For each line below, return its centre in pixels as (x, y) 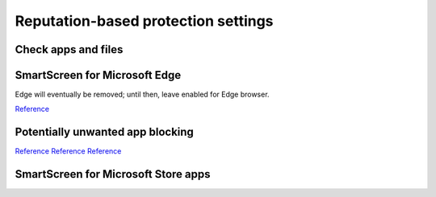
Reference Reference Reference (68, 151)
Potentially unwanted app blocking (104, 132)
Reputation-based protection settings (144, 21)
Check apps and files (69, 49)
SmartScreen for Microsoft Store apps (113, 174)
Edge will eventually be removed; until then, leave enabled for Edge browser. (142, 94)
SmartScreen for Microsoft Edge (98, 75)
